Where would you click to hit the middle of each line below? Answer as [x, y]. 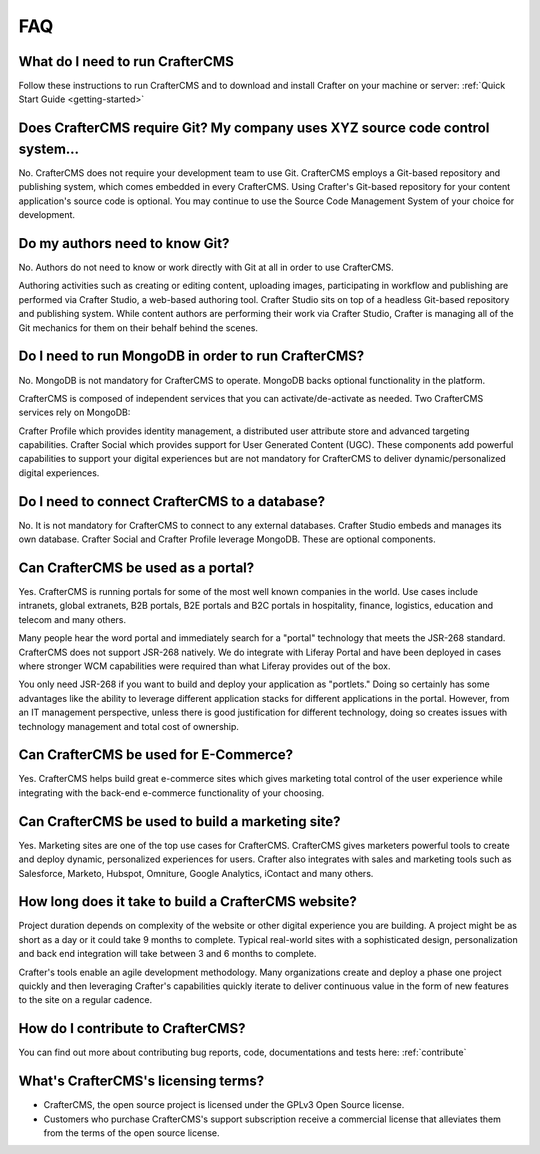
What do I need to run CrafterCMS [126, 61]
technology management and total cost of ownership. [129, 726]
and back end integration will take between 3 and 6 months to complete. [167, 954]
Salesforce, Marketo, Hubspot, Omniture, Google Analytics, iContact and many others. [196, 873]
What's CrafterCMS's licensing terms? [141, 1081]
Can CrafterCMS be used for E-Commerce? [156, 755]
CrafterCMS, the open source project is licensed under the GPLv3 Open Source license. [224, 1105]
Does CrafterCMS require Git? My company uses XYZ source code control [254, 128]
